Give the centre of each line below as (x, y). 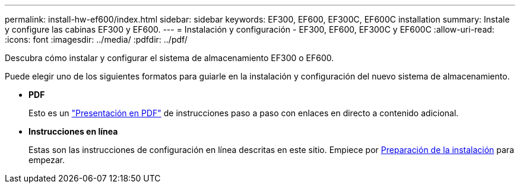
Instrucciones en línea (73, 131)
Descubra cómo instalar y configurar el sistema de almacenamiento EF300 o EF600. (169, 58)
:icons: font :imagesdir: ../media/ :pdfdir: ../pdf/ (96, 39)
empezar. (47, 160)
